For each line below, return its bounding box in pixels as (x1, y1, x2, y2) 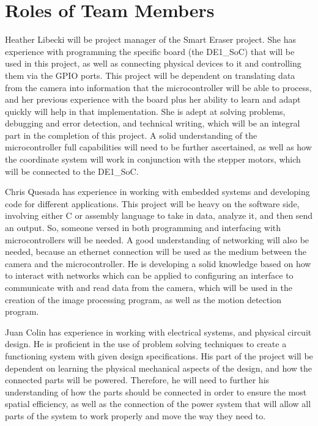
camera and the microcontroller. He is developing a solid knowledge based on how (5, 257, 311, 270)
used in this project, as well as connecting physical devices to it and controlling (5, 57, 301, 70)
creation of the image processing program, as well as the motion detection (5, 293, 281, 306)
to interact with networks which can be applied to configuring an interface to (5, 269, 294, 282)
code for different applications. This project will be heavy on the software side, (5, 197, 300, 210)
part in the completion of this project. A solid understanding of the (5, 128, 257, 141)
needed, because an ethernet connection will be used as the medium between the (5, 245, 306, 258)
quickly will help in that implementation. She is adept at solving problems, (5, 105, 286, 117)
